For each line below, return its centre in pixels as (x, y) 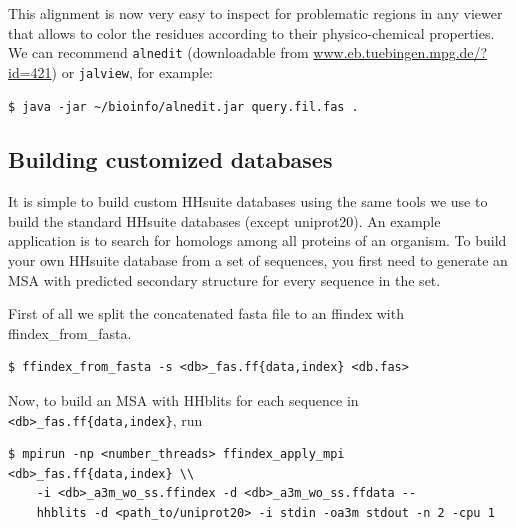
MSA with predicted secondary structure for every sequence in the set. (224, 279)
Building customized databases (170, 159)
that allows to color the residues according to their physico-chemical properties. (251, 32)
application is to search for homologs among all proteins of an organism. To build (257, 240)
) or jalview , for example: (132, 71)
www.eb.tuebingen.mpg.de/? (400, 52)
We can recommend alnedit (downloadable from (158, 52)
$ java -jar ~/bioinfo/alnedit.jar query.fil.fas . (183, 106)
